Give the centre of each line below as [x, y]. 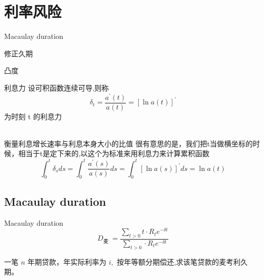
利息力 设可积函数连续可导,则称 [57, 87]
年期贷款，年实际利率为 [67, 261]
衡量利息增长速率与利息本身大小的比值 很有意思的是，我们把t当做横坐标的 [129, 143]
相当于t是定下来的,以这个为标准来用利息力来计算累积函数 [114, 153]
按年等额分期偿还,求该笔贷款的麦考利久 [182, 261]
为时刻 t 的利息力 [33, 116]
